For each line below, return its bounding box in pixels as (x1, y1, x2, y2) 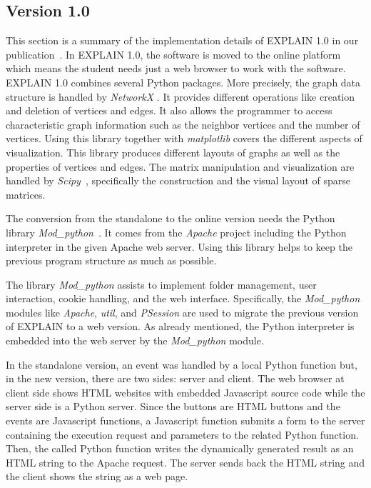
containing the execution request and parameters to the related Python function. (6, 427, 359, 442)
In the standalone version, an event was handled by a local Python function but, (6, 357, 357, 372)
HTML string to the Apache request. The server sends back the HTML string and (6, 454, 365, 469)
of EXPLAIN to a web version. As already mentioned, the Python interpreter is (6, 319, 355, 334)
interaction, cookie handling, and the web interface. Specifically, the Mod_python (6, 291, 360, 306)
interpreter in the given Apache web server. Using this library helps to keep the (6, 239, 352, 254)
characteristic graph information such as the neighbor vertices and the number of (6, 116, 360, 131)
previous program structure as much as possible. (6, 253, 217, 268)
